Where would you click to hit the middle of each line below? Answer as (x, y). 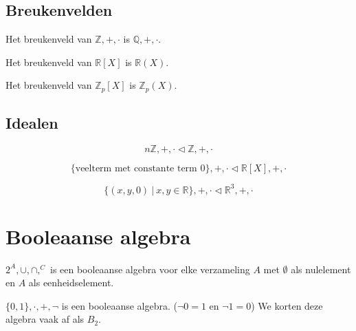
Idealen (32, 123)
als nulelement (321, 269)
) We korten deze (287, 305)
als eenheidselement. (71, 282)
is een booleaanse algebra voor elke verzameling (150, 269)
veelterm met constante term (136, 169)
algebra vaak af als (45, 319)
